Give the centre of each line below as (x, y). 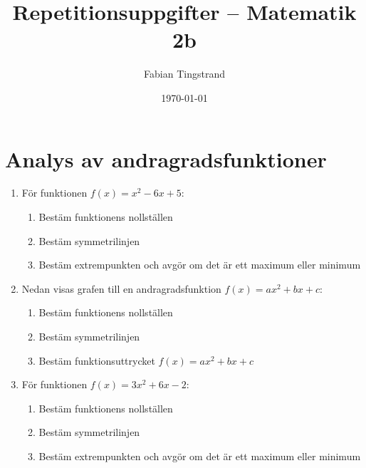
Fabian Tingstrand (184, 74)
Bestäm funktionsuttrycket (97, 360)
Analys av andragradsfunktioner (166, 158)
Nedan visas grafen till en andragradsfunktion (121, 288)
